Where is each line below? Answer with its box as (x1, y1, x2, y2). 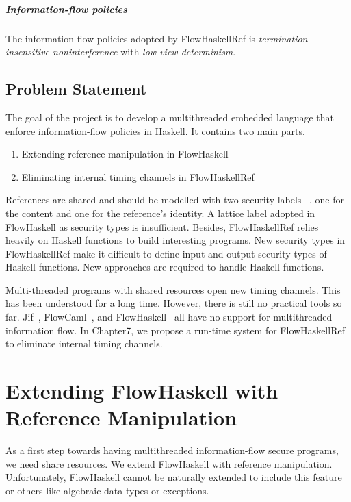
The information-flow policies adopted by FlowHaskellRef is (5, 31, 256, 45)
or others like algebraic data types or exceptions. (5, 483, 209, 497)
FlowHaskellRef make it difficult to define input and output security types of (5, 246, 327, 260)
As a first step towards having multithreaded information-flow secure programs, (5, 443, 339, 457)
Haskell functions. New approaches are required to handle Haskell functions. (5, 260, 324, 274)
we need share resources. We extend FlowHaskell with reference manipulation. (5, 456, 333, 470)
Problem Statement (5, 78, 147, 99)
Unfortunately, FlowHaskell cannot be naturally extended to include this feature (5, 470, 342, 484)
